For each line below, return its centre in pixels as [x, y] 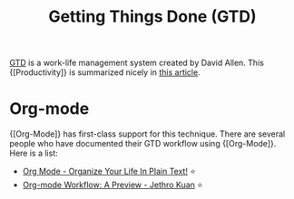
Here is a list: [34, 153]
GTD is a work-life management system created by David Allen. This [137, 63]
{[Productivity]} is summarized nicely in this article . [105, 72]
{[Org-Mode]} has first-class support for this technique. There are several [147, 134]
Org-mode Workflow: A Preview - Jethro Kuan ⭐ [113, 185]
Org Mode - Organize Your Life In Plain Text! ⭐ [109, 171]
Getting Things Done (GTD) [152, 17]
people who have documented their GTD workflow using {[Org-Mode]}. [143, 144]
